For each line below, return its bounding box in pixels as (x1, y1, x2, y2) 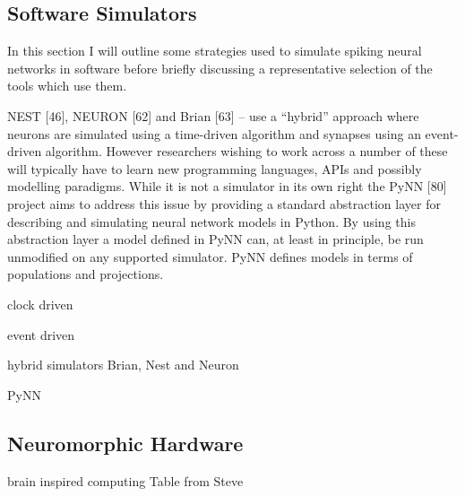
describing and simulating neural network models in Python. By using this (7, 212, 416, 231)
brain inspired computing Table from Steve (7, 471, 244, 490)
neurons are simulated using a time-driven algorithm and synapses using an (7, 124, 421, 143)
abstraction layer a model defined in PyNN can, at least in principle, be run (7, 230, 424, 248)
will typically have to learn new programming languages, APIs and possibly (7, 159, 422, 178)
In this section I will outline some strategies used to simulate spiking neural (7, 41, 422, 60)
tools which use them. (7, 76, 127, 95)
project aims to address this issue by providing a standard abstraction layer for (7, 194, 441, 213)
